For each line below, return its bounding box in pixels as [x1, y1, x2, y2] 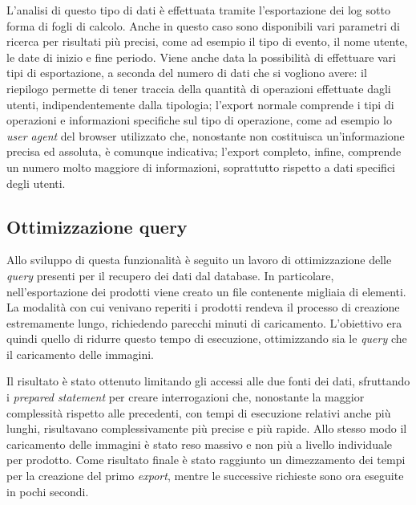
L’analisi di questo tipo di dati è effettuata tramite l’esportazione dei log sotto [6, 2, 390, 18]
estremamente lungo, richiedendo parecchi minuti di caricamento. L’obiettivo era [6, 314, 402, 331]
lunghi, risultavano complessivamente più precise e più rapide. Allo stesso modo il [6, 420, 407, 437]
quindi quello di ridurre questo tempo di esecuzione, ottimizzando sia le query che [6, 330, 407, 347]
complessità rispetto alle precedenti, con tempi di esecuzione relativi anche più [6, 404, 391, 421]
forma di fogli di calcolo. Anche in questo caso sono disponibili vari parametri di [6, 17, 400, 34]
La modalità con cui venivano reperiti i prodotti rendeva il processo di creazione [6, 299, 400, 316]
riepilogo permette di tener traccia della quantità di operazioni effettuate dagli [6, 79, 391, 96]
